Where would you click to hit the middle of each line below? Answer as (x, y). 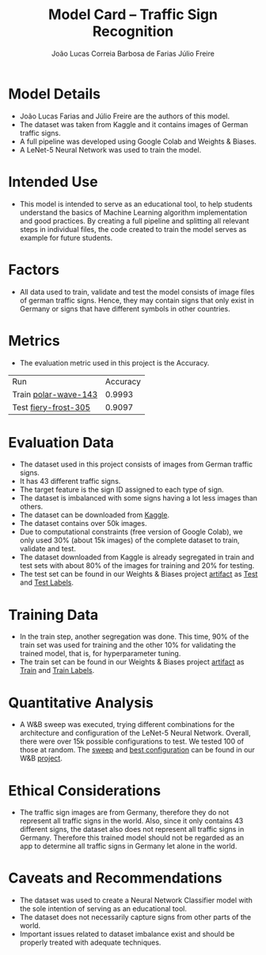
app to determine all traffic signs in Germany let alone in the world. (128, 846)
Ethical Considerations (84, 790)
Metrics (34, 340)
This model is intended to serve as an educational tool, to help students (136, 203)
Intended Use (53, 182)
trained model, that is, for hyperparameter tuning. (100, 654)
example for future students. (66, 238)
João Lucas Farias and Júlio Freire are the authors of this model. (125, 116)
